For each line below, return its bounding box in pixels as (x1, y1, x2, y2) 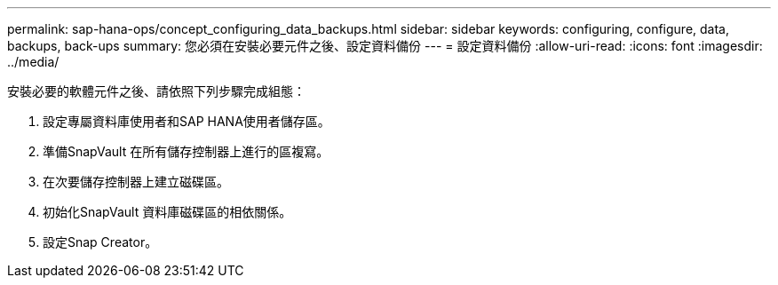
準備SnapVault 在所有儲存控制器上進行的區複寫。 (43, 144, 329, 159)
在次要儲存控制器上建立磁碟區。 (43, 174, 229, 189)
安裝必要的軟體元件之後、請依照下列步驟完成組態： (7, 83, 306, 99)
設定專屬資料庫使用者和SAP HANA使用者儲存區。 (43, 114, 330, 129)
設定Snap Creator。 (43, 234, 158, 249)
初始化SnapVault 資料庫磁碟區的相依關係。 (43, 204, 292, 219)
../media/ (7, 54, 60, 69)
